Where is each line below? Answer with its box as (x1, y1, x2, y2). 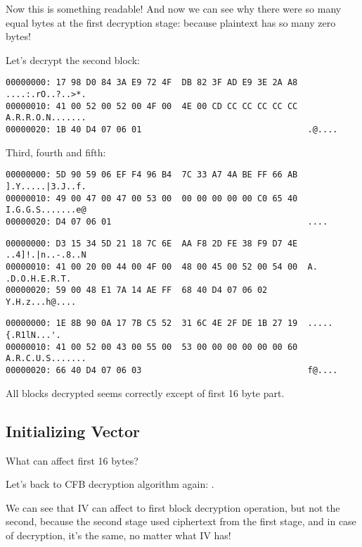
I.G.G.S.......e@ (6, 205, 86, 215)
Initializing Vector (6, 420, 140, 441)
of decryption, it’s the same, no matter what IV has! (6, 527, 231, 542)
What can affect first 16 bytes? (6, 453, 138, 467)
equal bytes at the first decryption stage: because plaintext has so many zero (6, 15, 336, 30)
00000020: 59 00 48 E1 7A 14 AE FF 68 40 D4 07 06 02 (6, 285, 268, 296)
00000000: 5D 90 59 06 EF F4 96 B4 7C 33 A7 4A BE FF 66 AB (6, 170, 298, 180)
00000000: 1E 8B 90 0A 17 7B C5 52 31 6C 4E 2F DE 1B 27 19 (6, 318, 298, 329)
